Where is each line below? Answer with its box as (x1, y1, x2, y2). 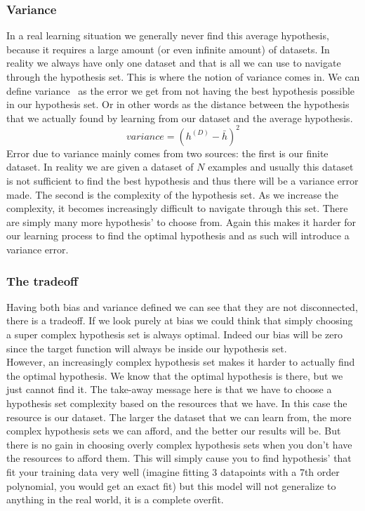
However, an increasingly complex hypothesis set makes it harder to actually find (6, 354, 355, 369)
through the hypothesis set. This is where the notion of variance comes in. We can (6, 69, 360, 84)
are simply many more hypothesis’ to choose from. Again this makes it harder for (6, 214, 357, 229)
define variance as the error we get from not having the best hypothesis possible (6, 83, 355, 98)
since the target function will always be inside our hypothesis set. (6, 340, 287, 355)
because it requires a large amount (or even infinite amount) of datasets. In (6, 41, 330, 56)
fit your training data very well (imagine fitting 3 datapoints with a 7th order (6, 464, 340, 479)
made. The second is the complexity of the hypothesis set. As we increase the (6, 187, 338, 201)
